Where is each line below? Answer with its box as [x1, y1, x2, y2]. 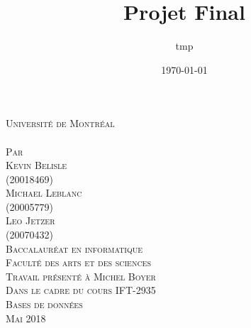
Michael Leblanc [6, 185, 82, 200]
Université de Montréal [6, 116, 115, 131]
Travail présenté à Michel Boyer [6, 268, 156, 283]
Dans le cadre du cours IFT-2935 [6, 283, 156, 297]
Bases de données [6, 297, 83, 312]
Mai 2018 [6, 310, 46, 325]
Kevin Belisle [6, 158, 67, 173]
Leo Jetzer [6, 213, 55, 228]
